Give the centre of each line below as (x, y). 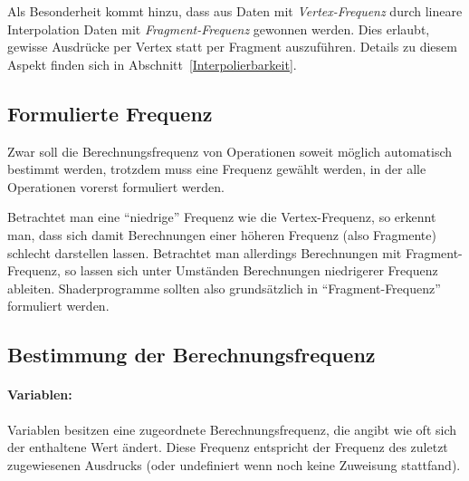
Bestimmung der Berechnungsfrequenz (191, 355)
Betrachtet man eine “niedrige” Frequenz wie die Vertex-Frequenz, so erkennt (222, 217)
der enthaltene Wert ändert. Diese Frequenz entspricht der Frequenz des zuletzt (228, 447)
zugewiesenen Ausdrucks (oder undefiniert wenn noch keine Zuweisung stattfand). (234, 464)
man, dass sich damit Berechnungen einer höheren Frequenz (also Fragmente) (222, 234)
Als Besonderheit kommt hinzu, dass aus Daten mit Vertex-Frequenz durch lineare (235, 11)
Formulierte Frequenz (110, 113)
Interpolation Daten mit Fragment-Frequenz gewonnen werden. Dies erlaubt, (219, 29)
